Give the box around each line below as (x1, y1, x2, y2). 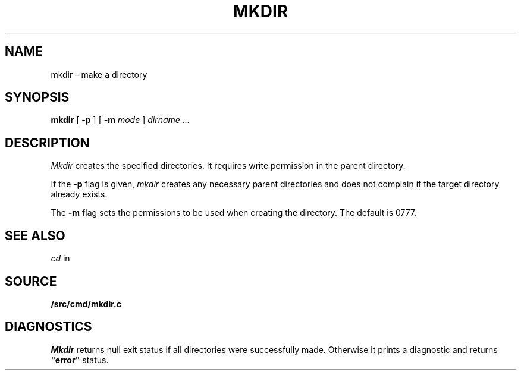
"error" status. (51, 354, 109, 365)
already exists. (51, 189, 108, 200)
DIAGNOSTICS (5, 319, 92, 335)
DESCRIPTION (5, 135, 90, 150)
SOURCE (5, 273, 57, 289)
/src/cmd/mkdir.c (51, 298, 121, 309)
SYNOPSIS (5, 90, 70, 105)
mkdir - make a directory (51, 69, 147, 80)
